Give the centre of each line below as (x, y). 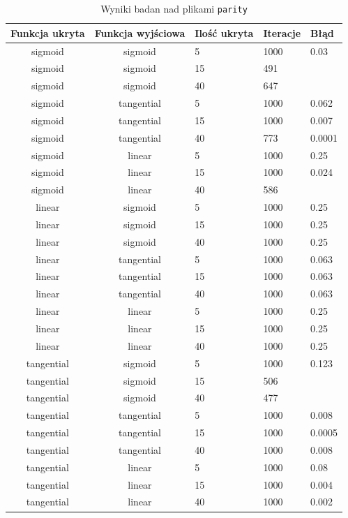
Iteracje (282, 32)
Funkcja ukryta (48, 32)
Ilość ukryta (224, 32)
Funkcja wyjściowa (140, 32)
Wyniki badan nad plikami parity (174, 8)
